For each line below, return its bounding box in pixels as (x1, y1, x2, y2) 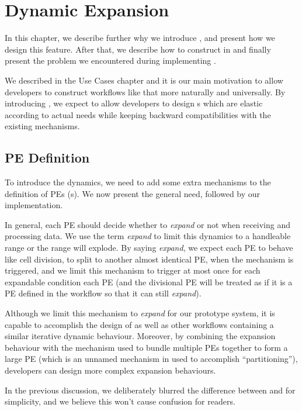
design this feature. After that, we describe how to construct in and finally (5, 43, 271, 55)
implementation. (5, 199, 63, 211)
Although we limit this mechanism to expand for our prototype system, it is (5, 307, 275, 319)
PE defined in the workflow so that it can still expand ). (5, 287, 202, 299)
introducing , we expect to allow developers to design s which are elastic (5, 97, 263, 109)
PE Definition (5, 148, 90, 167)
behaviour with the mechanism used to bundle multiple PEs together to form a (5, 341, 288, 353)
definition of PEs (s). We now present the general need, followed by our (5, 187, 261, 199)
